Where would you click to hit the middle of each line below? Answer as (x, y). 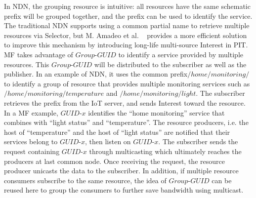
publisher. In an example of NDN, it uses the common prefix (96, 74)
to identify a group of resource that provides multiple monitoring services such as (127, 83)
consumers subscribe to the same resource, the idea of (85, 180)
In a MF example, (31, 112)
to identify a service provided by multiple (181, 54)
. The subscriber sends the (198, 141)
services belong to (31, 141)
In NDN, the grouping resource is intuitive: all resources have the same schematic (127, 6)
